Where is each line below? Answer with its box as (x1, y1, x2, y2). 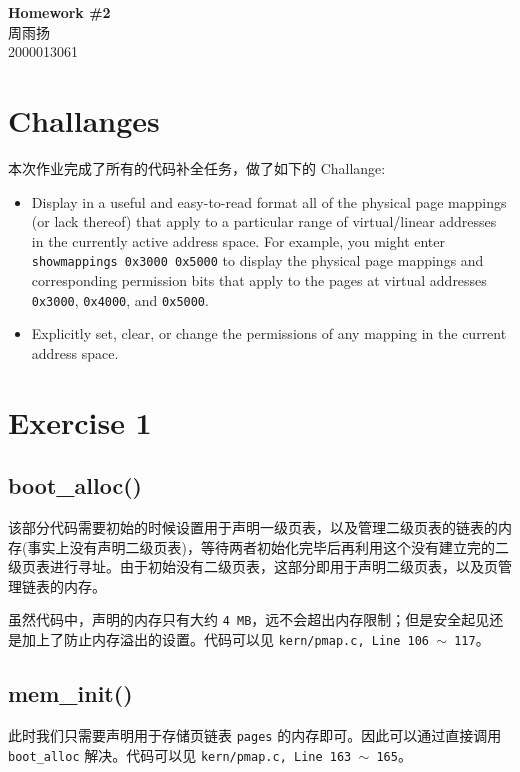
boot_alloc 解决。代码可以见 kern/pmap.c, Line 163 (8, 744, 352, 765)
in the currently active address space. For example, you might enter (31, 230, 446, 251)
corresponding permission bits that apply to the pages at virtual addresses (31, 269, 487, 290)
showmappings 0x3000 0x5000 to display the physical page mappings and (31, 250, 484, 271)
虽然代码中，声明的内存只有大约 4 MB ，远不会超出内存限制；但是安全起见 (8, 609, 490, 630)
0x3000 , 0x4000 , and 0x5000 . (31, 289, 209, 310)
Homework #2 (8, 2, 111, 22)
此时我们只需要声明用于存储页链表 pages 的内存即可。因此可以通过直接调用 (8, 724, 502, 745)
